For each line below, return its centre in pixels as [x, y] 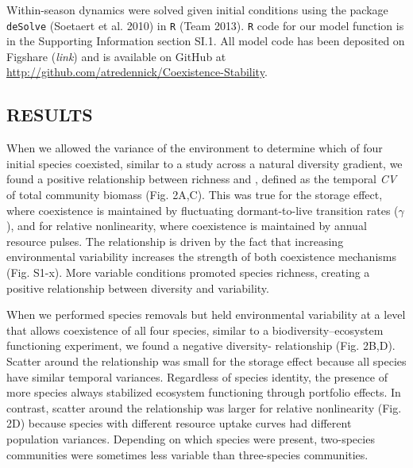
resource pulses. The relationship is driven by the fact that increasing [175, 241]
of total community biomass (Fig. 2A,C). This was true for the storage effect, [195, 195]
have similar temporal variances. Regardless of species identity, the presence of [197, 376]
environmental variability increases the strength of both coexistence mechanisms [201, 257]
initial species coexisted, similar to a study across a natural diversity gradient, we [205, 163]
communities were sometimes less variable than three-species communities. [187, 454]
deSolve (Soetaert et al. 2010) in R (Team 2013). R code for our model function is [205, 25]
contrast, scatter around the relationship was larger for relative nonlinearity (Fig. [204, 407]
